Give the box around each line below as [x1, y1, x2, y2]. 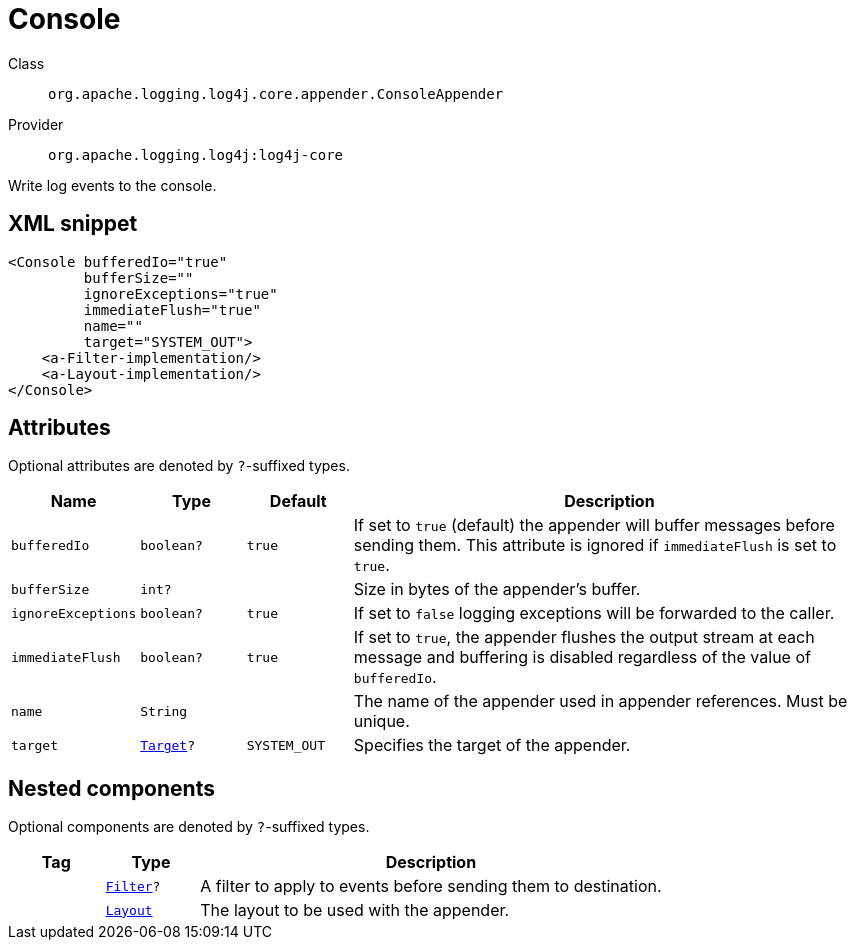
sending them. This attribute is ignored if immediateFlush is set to [353, 535, 837, 556]
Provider [8, 115, 64, 133]
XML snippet [8, 211, 138, 237]
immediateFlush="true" [83, 301, 261, 318]
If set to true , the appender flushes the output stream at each [353, 627, 815, 648]
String [140, 703, 188, 719]
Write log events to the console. [8, 176, 217, 194]
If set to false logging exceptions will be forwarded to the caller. [353, 603, 835, 624]
